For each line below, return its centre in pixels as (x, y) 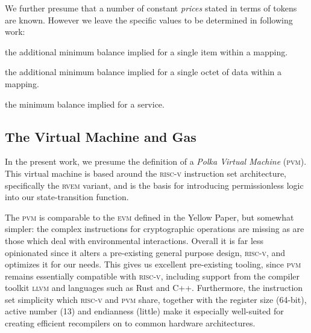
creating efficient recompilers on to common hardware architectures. (130, 323)
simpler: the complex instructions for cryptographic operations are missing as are (155, 229)
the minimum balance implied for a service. (85, 104)
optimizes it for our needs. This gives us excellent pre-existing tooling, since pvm (153, 264)
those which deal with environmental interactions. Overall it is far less (134, 240)
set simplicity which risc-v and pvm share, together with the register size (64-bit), (156, 299)
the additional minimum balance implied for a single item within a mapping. (146, 51)
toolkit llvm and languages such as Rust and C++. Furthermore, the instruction (154, 288)
